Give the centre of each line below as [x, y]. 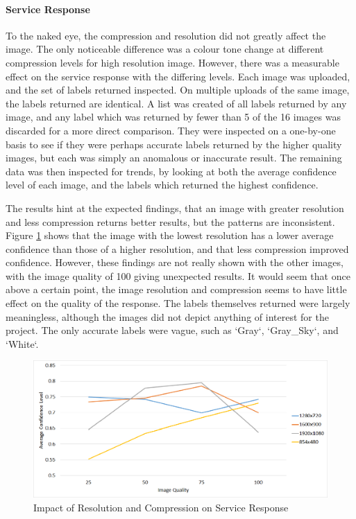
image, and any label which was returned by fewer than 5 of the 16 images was [173, 117]
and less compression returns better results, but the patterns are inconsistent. [170, 221]
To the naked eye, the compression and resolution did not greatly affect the [166, 35]
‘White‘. [22, 343]
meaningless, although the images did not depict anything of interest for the [167, 316]
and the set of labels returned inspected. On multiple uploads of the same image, [178, 90]
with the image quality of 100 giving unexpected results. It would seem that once [178, 275]
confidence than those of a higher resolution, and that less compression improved [177, 248]
